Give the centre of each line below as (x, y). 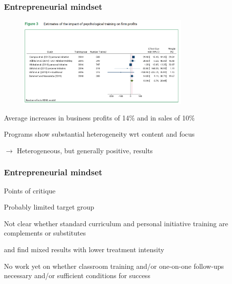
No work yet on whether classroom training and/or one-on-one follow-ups (114, 266)
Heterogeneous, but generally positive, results (85, 150)
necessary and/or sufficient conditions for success (77, 275)
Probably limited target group (49, 207)
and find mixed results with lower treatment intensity (84, 249)
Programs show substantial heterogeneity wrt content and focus (99, 134)
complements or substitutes (45, 233)
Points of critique (30, 190)
